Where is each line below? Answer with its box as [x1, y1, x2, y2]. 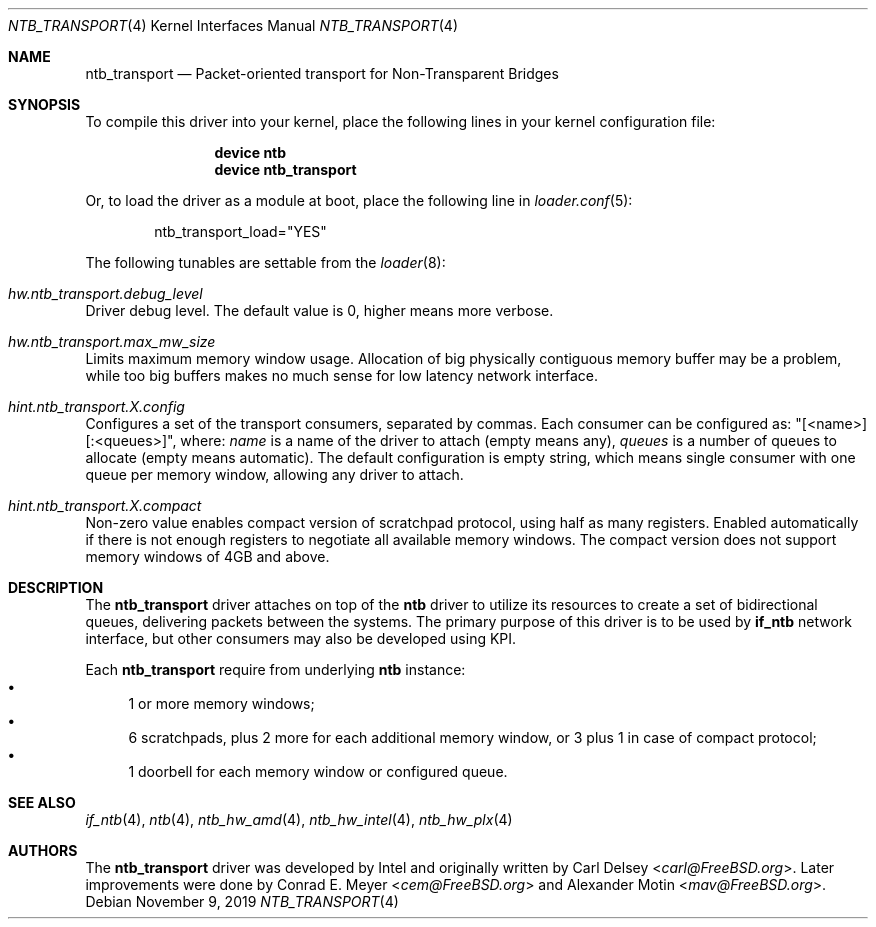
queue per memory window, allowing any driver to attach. [85, 466, 464, 483]
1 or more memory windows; [128, 695, 315, 712]
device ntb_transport [214, 161, 357, 178]
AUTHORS [8, 842, 78, 859]
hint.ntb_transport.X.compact [8, 497, 202, 514]
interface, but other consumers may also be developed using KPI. [85, 630, 517, 647]
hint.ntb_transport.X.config [8, 398, 185, 415]
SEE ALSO [8, 794, 76, 811]
